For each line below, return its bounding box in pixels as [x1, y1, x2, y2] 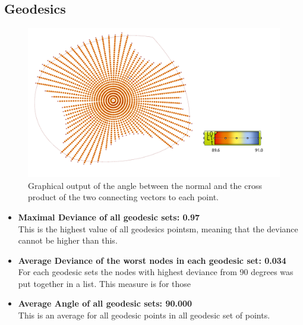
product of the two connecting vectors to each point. [28, 191, 219, 203]
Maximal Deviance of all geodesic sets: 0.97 [18, 210, 200, 223]
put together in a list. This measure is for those [18, 277, 191, 289]
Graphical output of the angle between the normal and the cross [28, 179, 262, 191]
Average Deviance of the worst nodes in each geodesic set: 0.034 [18, 254, 286, 266]
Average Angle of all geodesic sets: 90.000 [18, 297, 192, 310]
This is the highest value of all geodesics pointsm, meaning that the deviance [18, 222, 298, 235]
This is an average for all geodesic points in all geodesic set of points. [18, 309, 270, 321]
